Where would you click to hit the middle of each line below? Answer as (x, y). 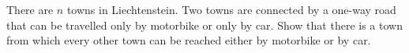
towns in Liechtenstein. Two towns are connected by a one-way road (231, 9)
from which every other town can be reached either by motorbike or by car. (189, 40)
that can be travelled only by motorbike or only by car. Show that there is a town (204, 25)
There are (30, 9)
